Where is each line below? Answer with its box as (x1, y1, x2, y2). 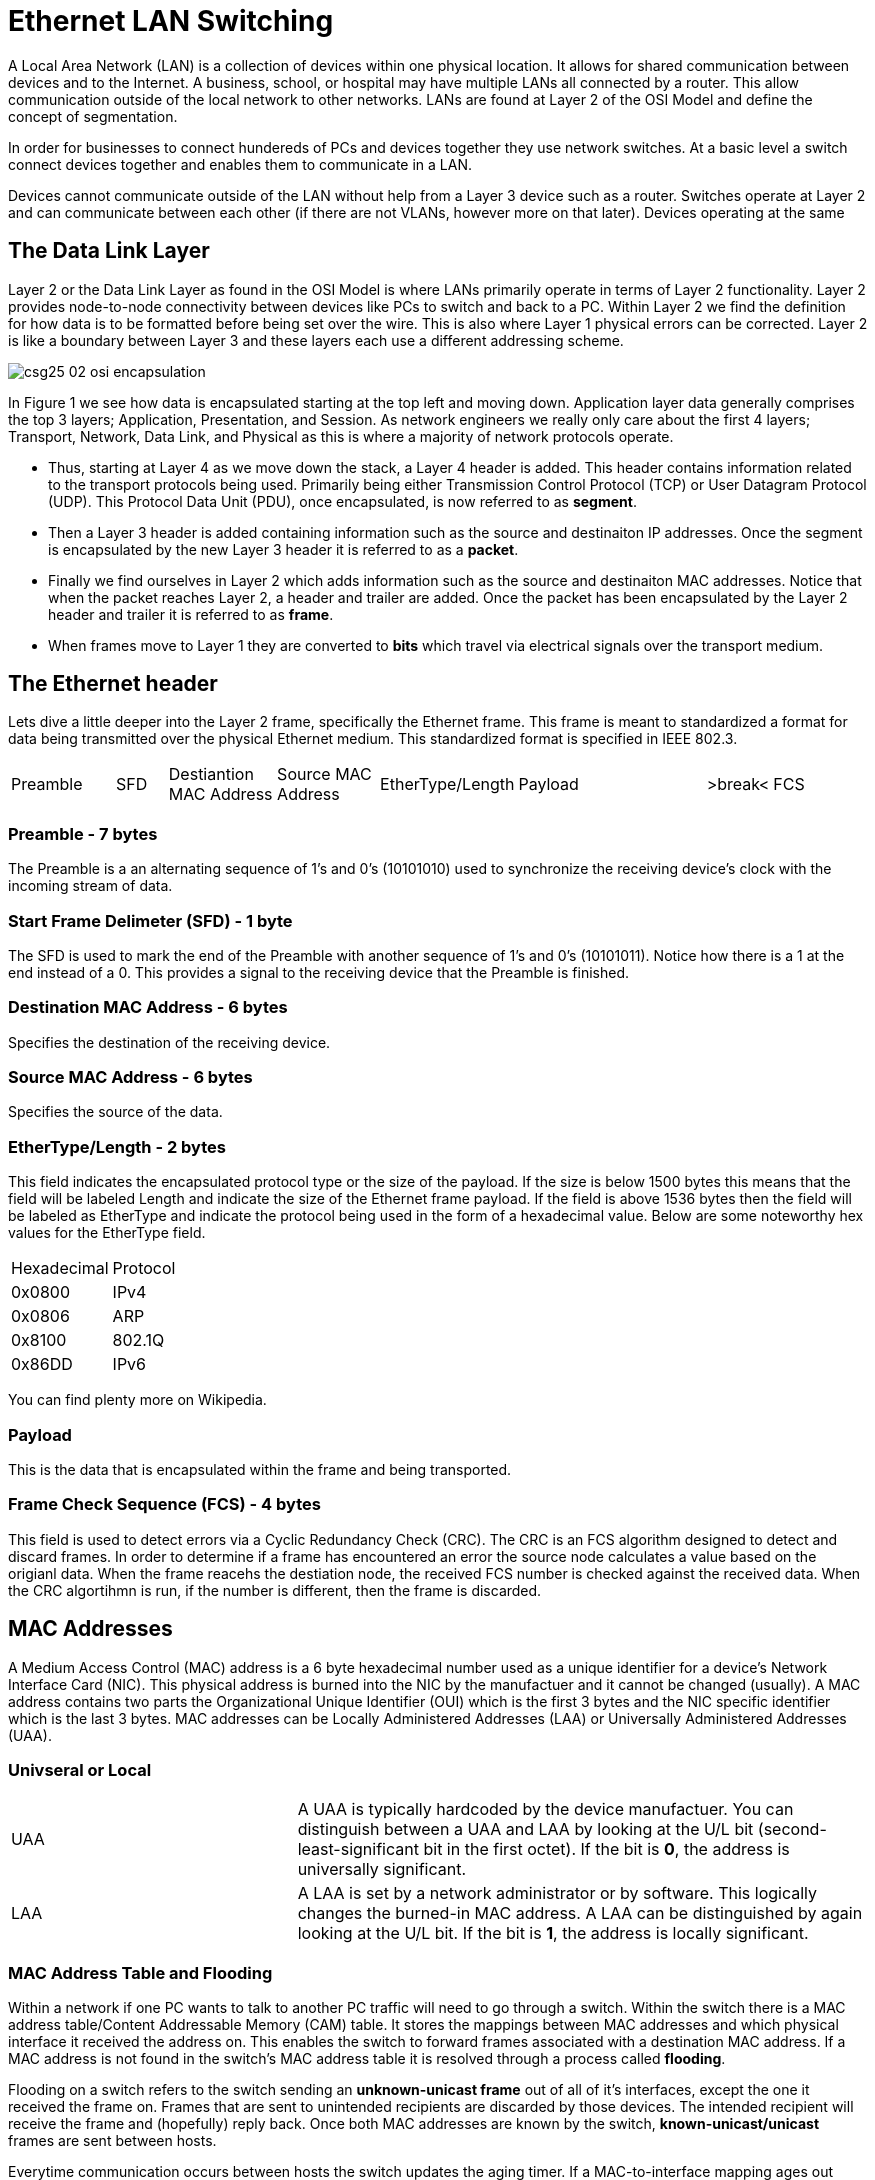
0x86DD (11, 1354, 73, 1375)
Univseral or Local (8, 1759, 152, 1780)
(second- (757, 1819, 827, 1840)
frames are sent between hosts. (8, 2132, 217, 2150)
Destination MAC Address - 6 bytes (8, 997, 288, 1018)
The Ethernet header (8, 671, 218, 697)
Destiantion (168, 764, 254, 785)
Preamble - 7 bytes (8, 823, 158, 844)
